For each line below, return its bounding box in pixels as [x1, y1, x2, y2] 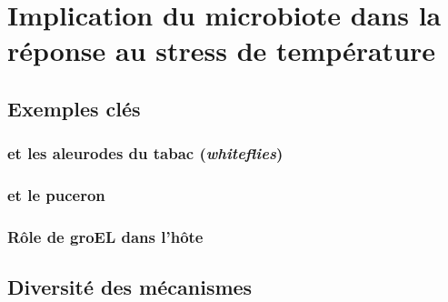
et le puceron [7, 184, 105, 206]
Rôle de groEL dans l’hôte [7, 225, 204, 247]
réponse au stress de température [7, 32, 436, 69]
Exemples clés [7, 94, 141, 122]
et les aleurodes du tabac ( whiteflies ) [7, 142, 284, 165]
